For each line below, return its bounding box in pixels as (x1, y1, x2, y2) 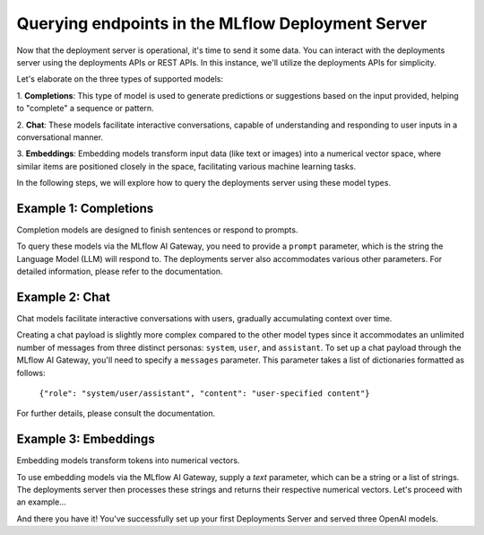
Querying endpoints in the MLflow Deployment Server (16, 13, 428, 33)
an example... (16, 496, 66, 507)
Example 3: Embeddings (16, 432, 156, 447)
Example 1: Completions (16, 200, 154, 215)
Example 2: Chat (16, 289, 111, 304)
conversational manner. (16, 131, 103, 143)
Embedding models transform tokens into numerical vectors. (16, 455, 240, 466)
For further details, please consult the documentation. (16, 408, 216, 419)
